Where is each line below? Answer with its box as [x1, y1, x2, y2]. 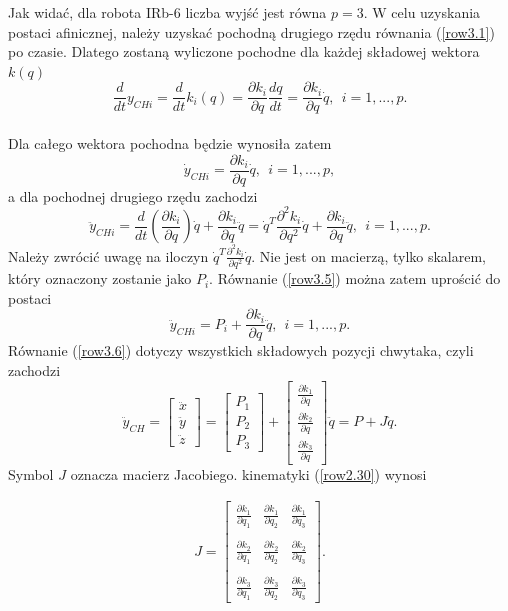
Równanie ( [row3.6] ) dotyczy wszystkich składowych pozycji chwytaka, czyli [8, 340, 474, 361]
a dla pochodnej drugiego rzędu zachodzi [8, 185, 258, 206]
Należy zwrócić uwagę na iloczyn [8, 245, 209, 266]
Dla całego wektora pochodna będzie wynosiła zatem [8, 133, 332, 154]
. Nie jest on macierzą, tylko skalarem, [251, 245, 486, 266]
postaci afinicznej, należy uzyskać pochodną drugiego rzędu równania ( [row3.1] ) [8, 21, 495, 42]
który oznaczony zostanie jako [8, 268, 192, 289]
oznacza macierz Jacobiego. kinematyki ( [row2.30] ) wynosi [70, 463, 427, 484]
